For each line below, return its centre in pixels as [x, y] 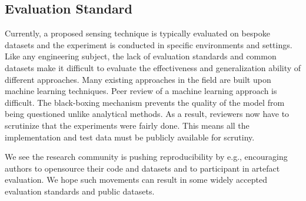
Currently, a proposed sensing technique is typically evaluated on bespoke [137, 33]
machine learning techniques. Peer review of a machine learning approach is [141, 91]
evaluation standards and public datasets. [80, 191]
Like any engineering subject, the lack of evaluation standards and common [141, 56]
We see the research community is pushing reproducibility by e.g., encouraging [146, 157]
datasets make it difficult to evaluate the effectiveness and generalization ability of [153, 67]
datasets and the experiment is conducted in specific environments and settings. [149, 44]
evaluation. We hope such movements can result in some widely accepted [136, 180]
